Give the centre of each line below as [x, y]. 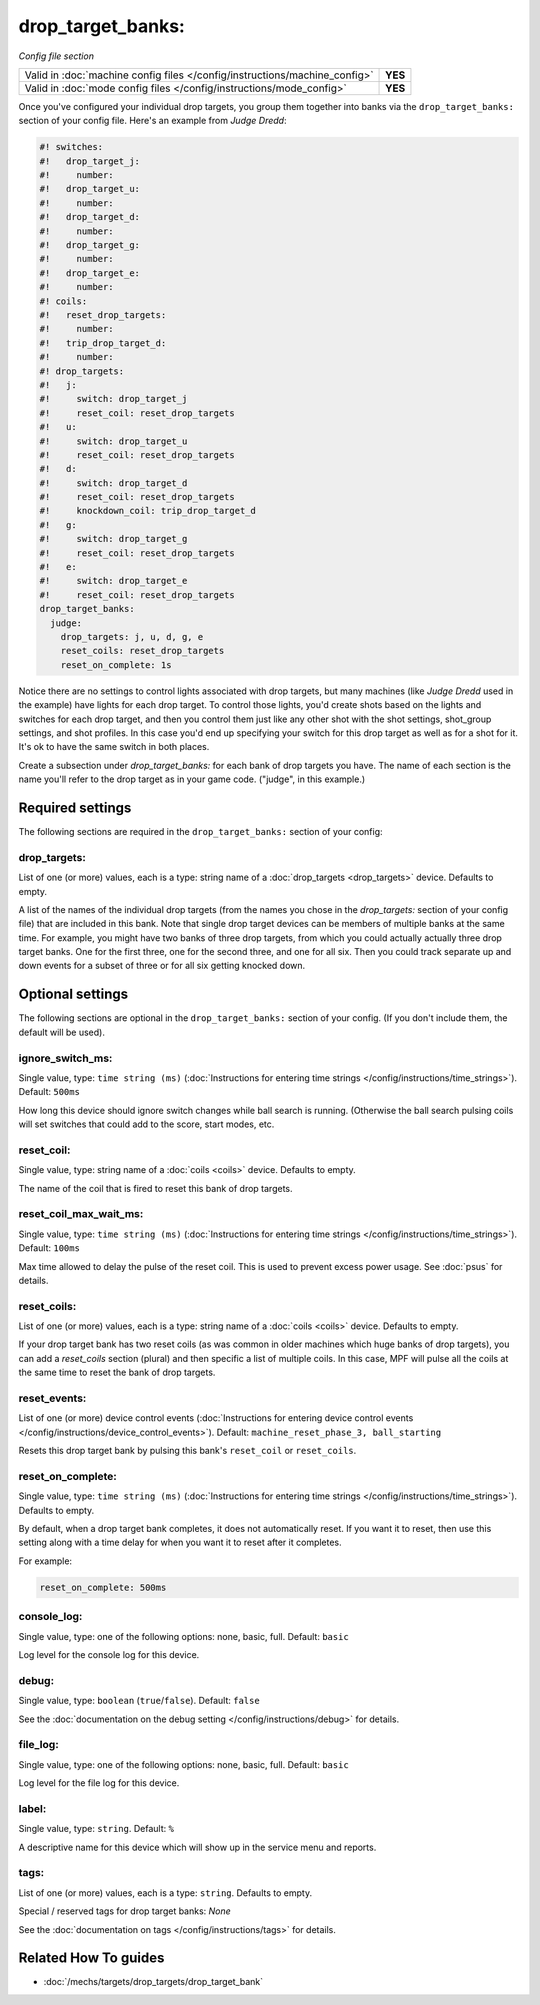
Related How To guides [91, 1958]
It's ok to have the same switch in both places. [114, 747]
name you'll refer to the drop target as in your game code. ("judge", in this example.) [192, 779]
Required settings [75, 807]
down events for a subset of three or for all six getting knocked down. [162, 966]
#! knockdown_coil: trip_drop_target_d [148, 511]
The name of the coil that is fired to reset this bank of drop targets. [156, 1188]
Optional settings [73, 994]
